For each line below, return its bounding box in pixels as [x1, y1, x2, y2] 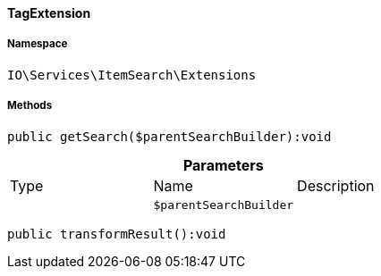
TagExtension [7, 5, 91, 21]
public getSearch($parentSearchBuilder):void [7, 129, 332, 144]
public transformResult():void [7, 226, 226, 241]
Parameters [182, 155, 264, 174]
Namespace [7, 38, 68, 51]
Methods [7, 99, 53, 113]
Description [297, 176, 375, 195]
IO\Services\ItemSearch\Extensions [7, 67, 257, 82]
